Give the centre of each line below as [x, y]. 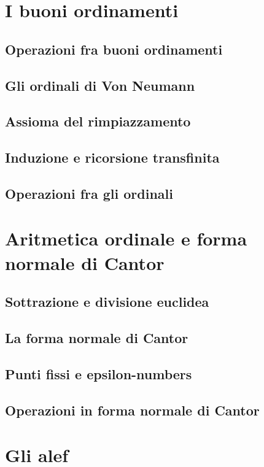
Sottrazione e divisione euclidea [107, 302]
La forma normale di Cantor [97, 338]
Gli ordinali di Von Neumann [100, 85]
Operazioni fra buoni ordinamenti [114, 49]
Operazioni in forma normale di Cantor [132, 410]
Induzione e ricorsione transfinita [112, 157]
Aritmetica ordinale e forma [126, 238]
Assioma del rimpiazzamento [98, 121]
